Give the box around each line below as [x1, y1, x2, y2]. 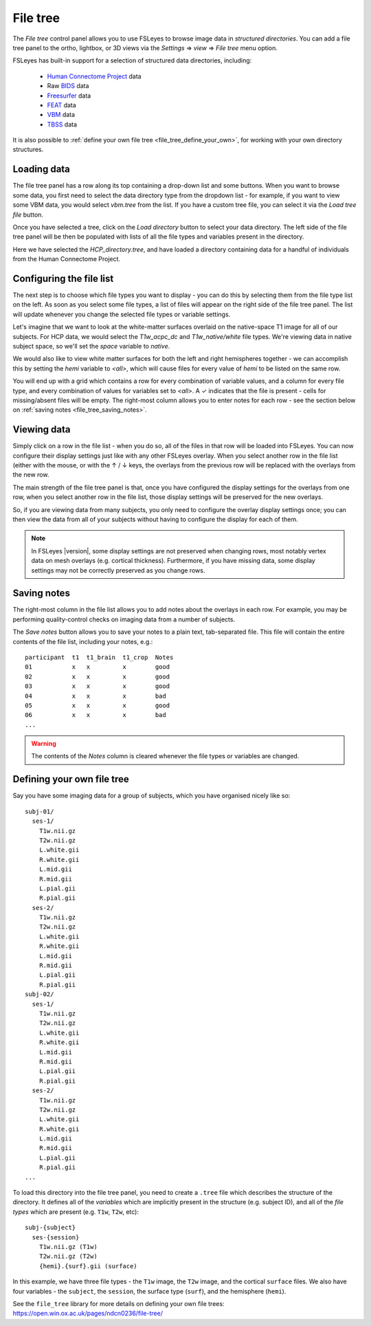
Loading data [12, 164, 70, 175]
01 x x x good [25, 663, 170, 671]
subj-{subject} [25, 1224, 76, 1232]
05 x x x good [25, 701, 170, 709]
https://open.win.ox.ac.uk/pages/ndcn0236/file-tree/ [12, 1310, 163, 1318]
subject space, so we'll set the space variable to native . [12, 342, 170, 350]
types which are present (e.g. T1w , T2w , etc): [12, 1207, 139, 1216]
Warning [31, 740, 56, 748]
